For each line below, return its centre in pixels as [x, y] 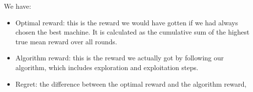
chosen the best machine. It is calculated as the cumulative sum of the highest [132, 32]
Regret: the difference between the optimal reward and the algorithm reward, [131, 83]
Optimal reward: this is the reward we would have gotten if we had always [127, 22]
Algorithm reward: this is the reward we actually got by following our [120, 58]
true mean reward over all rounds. [66, 41]
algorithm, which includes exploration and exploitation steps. [107, 67]
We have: [18, 6]
